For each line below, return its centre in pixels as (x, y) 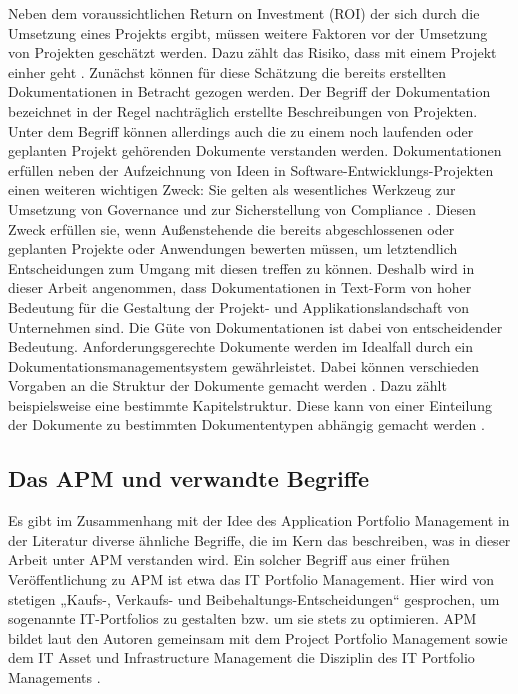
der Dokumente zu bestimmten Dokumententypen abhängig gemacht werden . (246, 424)
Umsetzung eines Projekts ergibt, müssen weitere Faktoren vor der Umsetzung (248, 32)
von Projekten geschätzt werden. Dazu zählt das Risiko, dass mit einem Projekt (252, 52)
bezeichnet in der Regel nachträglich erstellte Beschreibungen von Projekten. (243, 110)
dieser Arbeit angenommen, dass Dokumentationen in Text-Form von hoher (240, 287)
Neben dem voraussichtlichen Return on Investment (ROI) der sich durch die (244, 13)
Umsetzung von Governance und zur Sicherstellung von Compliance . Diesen (242, 208)
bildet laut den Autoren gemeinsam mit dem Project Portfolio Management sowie (258, 637)
